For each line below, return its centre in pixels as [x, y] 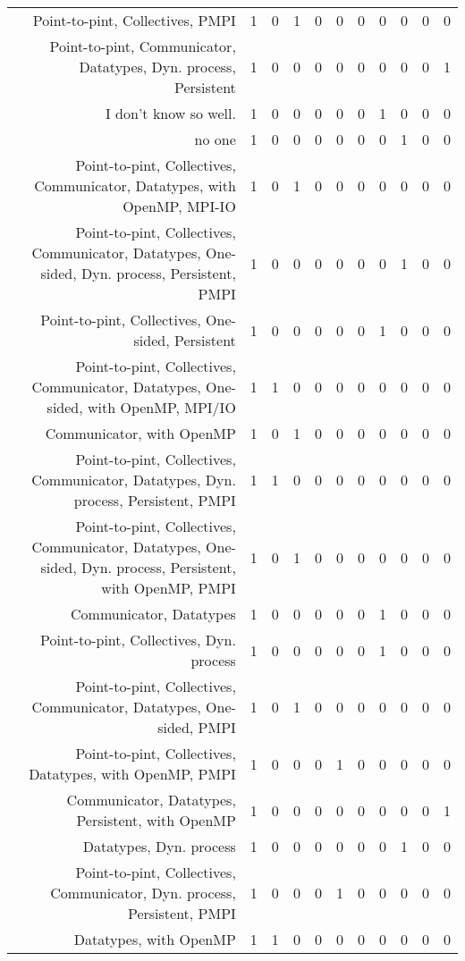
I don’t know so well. [170, 113]
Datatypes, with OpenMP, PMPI [132, 774]
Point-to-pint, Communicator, [143, 46]
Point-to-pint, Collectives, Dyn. [138, 640]
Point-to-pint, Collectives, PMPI [134, 20]
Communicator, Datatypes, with [135, 185]
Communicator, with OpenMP [140, 433]
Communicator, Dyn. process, [143, 893]
